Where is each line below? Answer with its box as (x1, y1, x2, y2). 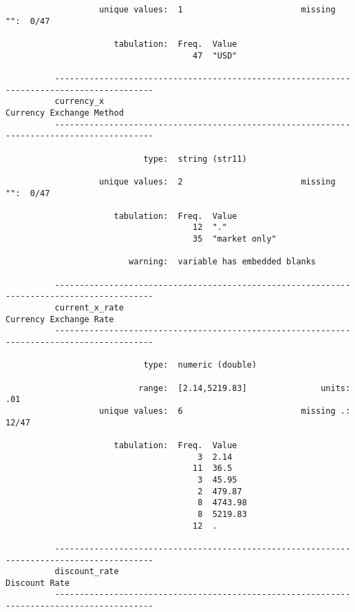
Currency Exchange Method (6, 107, 124, 118)
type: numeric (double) (143, 360, 257, 370)
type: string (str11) (143, 154, 247, 164)
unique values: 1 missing (99, 5, 336, 14)
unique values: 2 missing (99, 176, 336, 187)
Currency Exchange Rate (6, 314, 114, 324)
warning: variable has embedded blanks (128, 257, 316, 267)
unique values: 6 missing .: (99, 405, 351, 416)
